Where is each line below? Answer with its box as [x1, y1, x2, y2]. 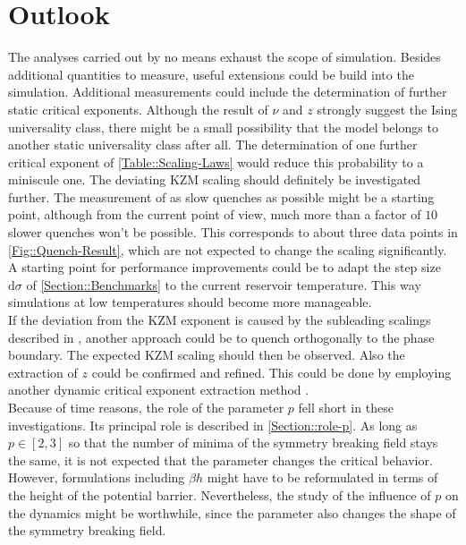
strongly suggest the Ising [317, 99, 458, 118]
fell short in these [298, 398, 394, 416]
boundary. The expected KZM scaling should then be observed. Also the [8, 345, 405, 364]
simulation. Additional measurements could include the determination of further [8, 82, 447, 101]
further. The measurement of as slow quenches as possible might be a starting [8, 187, 435, 206]
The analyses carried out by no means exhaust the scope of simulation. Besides [8, 47, 441, 66]
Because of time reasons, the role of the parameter [8, 398, 284, 416]
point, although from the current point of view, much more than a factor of [8, 205, 421, 224]
